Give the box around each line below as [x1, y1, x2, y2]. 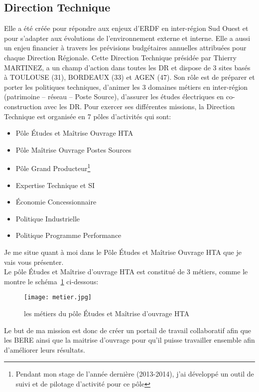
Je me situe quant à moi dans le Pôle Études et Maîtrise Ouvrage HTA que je [4, 246, 242, 257]
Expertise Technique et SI [15, 180, 95, 190]
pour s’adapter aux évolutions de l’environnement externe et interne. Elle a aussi [4, 32, 251, 43]
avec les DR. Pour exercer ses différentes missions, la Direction [44, 101, 235, 111]
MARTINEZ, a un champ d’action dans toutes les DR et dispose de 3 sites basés [4, 62, 251, 72]
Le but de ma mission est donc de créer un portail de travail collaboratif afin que [4, 325, 252, 335]
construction [4, 101, 42, 111]
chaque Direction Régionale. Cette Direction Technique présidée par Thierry [4, 52, 237, 62]
